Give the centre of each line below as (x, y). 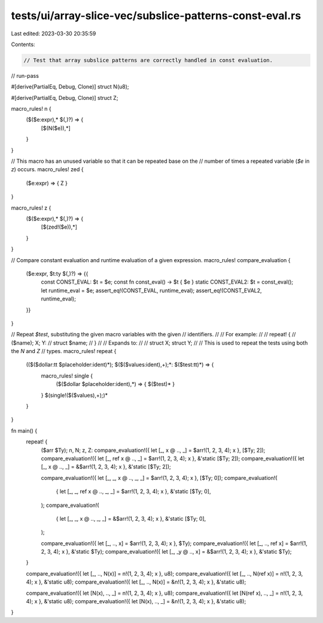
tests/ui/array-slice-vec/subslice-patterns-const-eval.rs (156, 16)
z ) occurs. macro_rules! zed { (47, 169)
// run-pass (25, 75)
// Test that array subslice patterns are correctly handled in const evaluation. (148, 60)
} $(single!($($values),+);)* (74, 395)
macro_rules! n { (31, 109)
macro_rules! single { (67, 376)
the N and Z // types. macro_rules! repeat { (64, 351)
